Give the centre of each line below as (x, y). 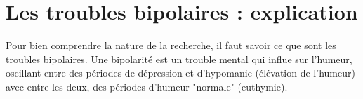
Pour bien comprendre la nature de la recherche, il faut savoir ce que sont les (171, 45)
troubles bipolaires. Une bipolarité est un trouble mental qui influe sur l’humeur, (179, 59)
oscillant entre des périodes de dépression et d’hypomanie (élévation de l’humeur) (180, 73)
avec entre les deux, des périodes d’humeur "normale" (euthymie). (147, 86)
